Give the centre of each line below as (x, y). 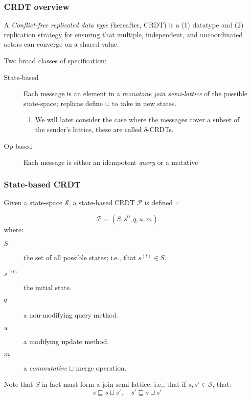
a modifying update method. (66, 341)
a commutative (45, 367)
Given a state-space (33, 202)
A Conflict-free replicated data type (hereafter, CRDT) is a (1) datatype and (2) (124, 25)
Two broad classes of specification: (55, 60)
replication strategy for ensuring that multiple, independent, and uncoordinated (124, 34)
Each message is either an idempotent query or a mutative (111, 162)
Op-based (18, 146)
